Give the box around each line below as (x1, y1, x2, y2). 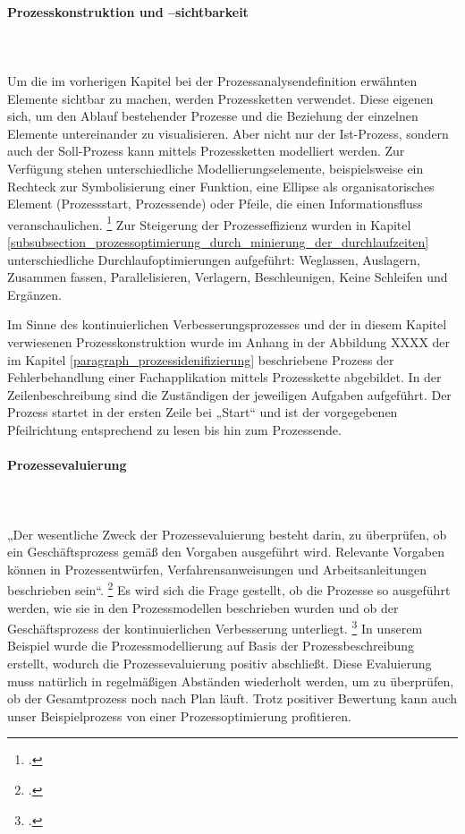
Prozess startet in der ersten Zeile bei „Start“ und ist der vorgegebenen (7, 403, 398, 421)
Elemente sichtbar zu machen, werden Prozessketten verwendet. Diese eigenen (7, 89, 434, 107)
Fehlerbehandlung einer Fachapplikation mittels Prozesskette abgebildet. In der (7, 368, 442, 387)
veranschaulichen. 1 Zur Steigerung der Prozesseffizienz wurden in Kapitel (7, 212, 411, 234)
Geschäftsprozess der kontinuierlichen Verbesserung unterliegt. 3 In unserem (7, 617, 423, 637)
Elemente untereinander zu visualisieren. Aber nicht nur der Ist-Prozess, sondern (7, 123, 449, 142)
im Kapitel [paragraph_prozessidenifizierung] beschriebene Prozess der (7, 350, 394, 369)
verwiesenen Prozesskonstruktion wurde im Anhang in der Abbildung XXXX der (7, 332, 451, 351)
